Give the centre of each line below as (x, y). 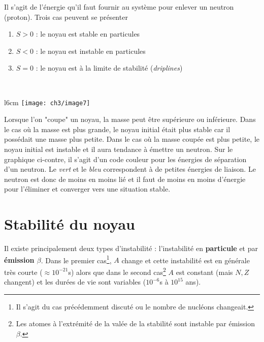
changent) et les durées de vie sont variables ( (75, 282)
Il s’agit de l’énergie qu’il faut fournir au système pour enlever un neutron (119, 7)
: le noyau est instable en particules (91, 51)
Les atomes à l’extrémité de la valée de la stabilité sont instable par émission (135, 323)
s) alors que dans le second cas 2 (117, 271)
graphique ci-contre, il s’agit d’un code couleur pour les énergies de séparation (125, 159)
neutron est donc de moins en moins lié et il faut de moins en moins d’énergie (125, 179)
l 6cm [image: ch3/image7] (47, 102)
